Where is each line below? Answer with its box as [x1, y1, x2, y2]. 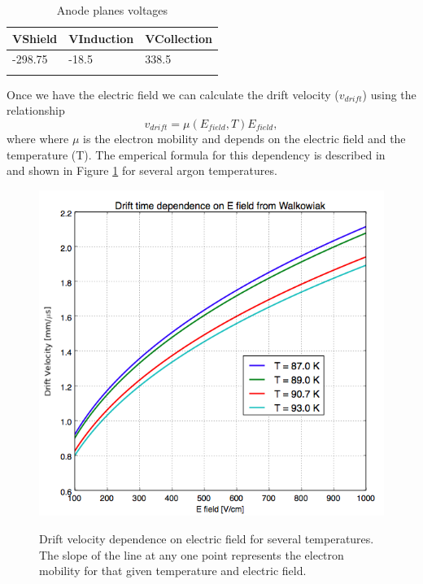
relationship [7, 102, 65, 119]
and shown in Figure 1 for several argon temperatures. [7, 162, 277, 179]
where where [7, 129, 69, 146]
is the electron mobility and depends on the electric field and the [83, 129, 406, 146]
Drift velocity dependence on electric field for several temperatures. [39, 530, 374, 547]
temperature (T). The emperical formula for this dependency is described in [7, 146, 386, 163]
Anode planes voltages [56, 2, 168, 18]
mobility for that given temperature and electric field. [39, 562, 307, 579]
